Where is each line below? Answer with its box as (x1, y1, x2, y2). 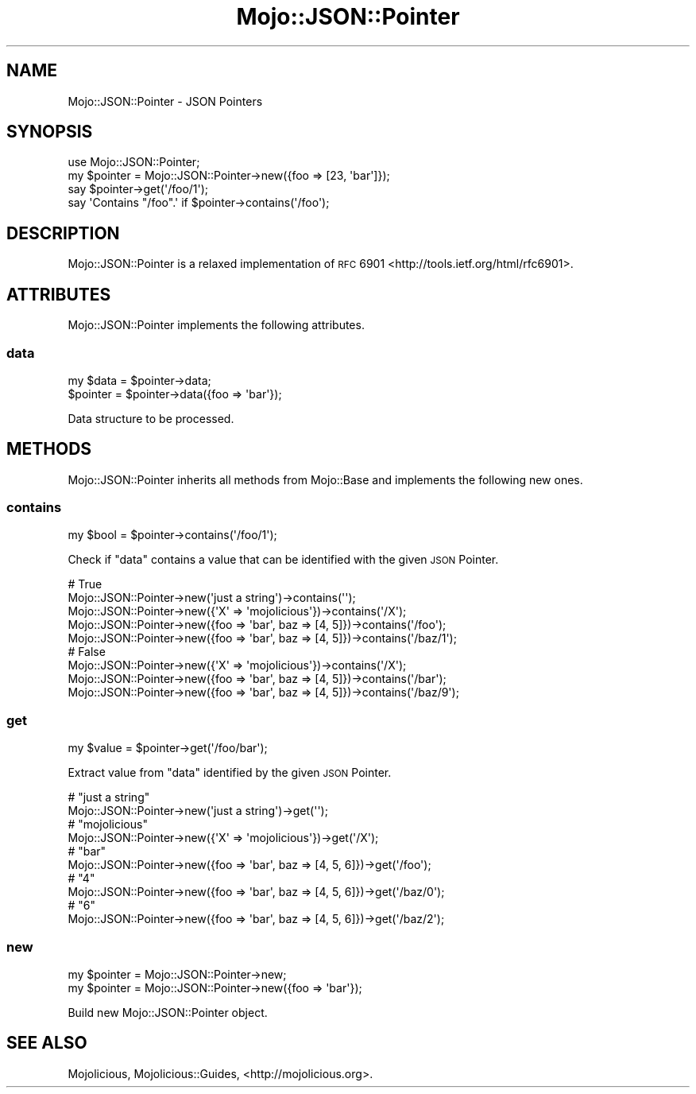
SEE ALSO (6, 1033, 87, 1053)
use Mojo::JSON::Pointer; (68, 155, 200, 169)
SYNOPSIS (6, 122, 93, 142)
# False (68, 645, 106, 659)
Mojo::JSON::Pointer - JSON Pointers (68, 94, 263, 108)
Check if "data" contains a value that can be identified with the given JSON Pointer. (68, 553, 499, 567)
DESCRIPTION (6, 223, 120, 243)
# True (68, 577, 102, 592)
